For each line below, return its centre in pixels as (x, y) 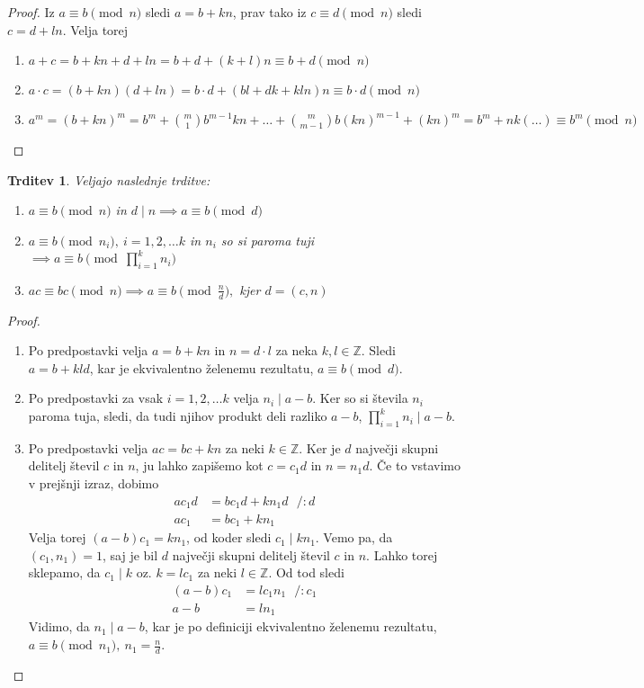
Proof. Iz (31, 12)
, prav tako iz (269, 12)
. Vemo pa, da (354, 537)
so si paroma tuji (268, 240)
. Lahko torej (402, 554)
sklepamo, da (64, 572)
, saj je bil (130, 554)
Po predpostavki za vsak (96, 398)
